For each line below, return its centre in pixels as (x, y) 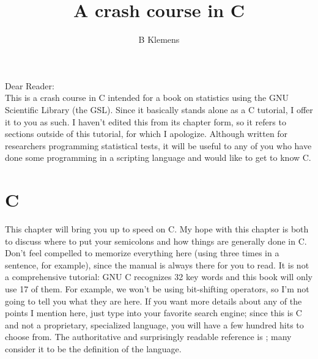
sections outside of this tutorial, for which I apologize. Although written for (146, 134)
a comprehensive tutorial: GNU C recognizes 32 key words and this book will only (159, 277)
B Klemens (159, 39)
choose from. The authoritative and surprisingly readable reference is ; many (148, 337)
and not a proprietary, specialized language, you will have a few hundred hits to (154, 324)
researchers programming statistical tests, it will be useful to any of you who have (158, 145)
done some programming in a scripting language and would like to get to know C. (158, 157)
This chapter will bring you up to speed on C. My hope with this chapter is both (157, 229)
